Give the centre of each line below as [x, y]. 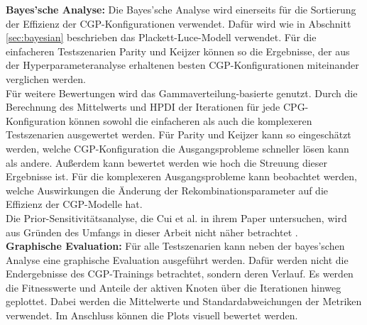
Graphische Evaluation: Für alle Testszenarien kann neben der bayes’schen [175, 246]
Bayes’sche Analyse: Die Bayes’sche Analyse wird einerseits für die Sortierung [181, 9]
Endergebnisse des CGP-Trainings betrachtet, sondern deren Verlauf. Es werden [180, 274]
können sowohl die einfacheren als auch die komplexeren [191, 120]
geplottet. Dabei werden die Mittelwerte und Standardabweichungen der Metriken [184, 301]
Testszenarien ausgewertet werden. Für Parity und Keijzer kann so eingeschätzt [179, 134]
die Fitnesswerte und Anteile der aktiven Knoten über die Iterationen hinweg [174, 287]
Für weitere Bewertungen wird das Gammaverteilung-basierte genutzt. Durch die [182, 93]
